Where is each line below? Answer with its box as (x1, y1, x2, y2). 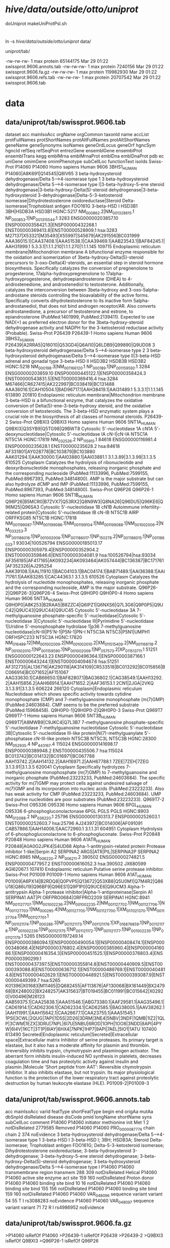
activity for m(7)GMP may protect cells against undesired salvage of (5, 780, 148, 786)
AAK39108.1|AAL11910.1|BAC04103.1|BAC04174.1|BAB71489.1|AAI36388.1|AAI (5, 568, 165, 574)
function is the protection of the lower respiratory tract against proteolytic (5, 1075, 159, 1081)
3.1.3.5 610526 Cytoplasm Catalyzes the (74, 573, 158, 579)
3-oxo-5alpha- (128, 286, 160, 293)
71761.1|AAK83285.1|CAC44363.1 (5, 573, 74, 579)
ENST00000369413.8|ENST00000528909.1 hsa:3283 (5, 227, 118, 233)
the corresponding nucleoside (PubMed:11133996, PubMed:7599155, (5, 470, 149, 476)
